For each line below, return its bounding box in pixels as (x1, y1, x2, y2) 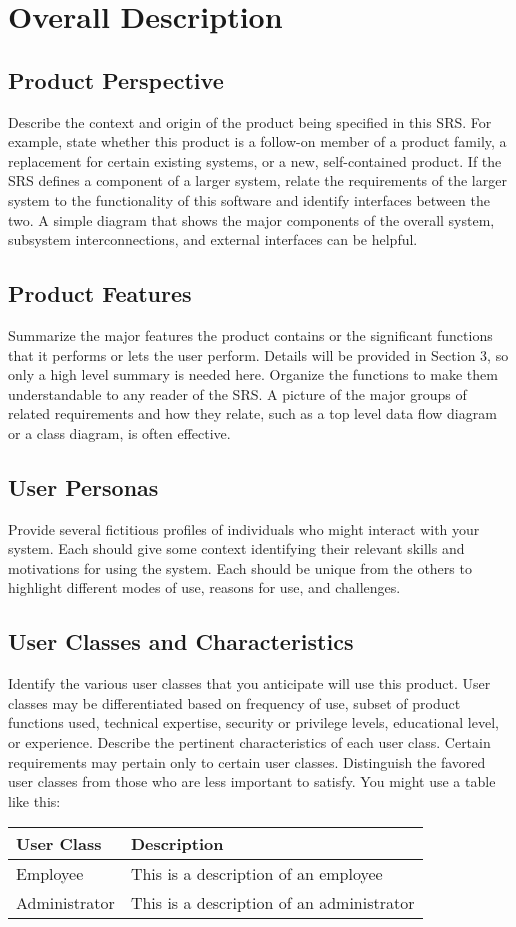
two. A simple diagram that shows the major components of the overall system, (8, 209, 495, 230)
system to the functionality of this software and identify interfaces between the (8, 189, 490, 210)
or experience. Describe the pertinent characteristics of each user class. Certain (8, 732, 491, 753)
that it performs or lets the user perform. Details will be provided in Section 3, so (8, 344, 509, 365)
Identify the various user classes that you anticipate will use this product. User (8, 673, 491, 694)
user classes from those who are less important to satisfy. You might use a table (8, 771, 496, 792)
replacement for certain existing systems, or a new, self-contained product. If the (8, 150, 502, 171)
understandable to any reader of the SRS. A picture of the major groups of (8, 383, 467, 404)
